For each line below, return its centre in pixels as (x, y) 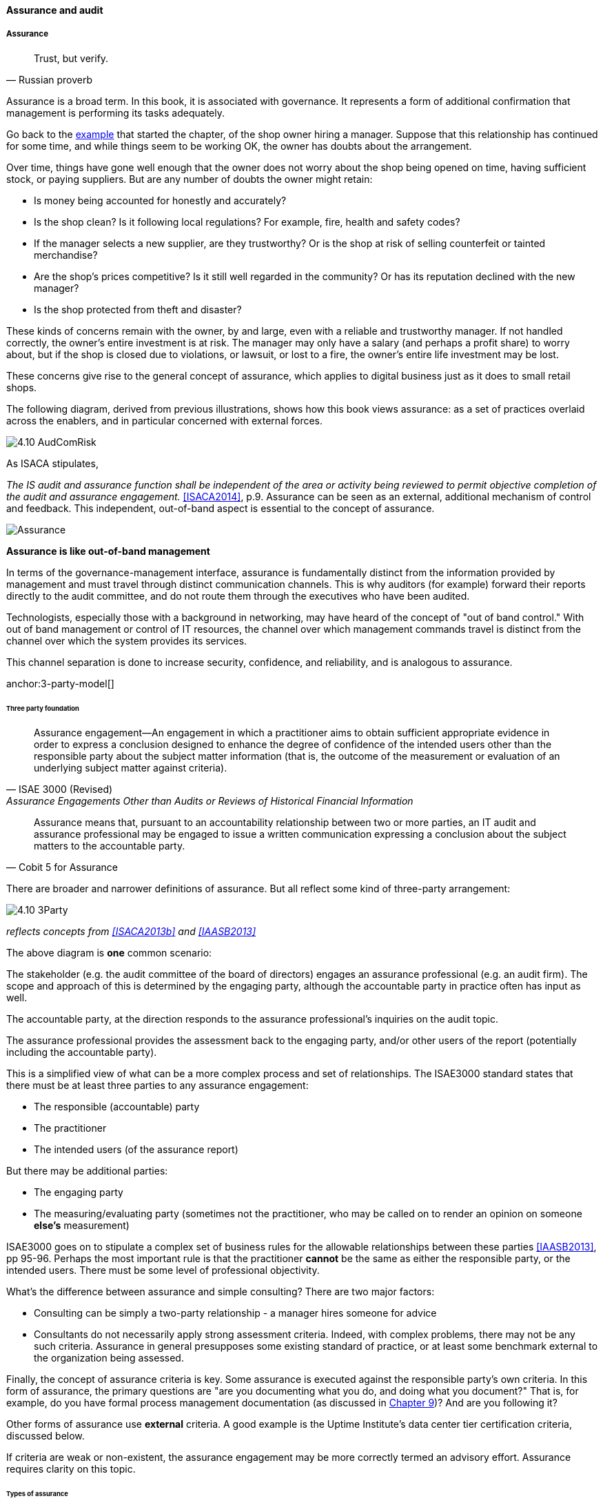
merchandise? (66, 255)
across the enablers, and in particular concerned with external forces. (165, 420)
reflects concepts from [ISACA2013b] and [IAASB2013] (131, 932)
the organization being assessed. (109, 1358)
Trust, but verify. (71, 58)
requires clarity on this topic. (71, 1469)
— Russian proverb (50, 79)
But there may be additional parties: (87, 1171)
